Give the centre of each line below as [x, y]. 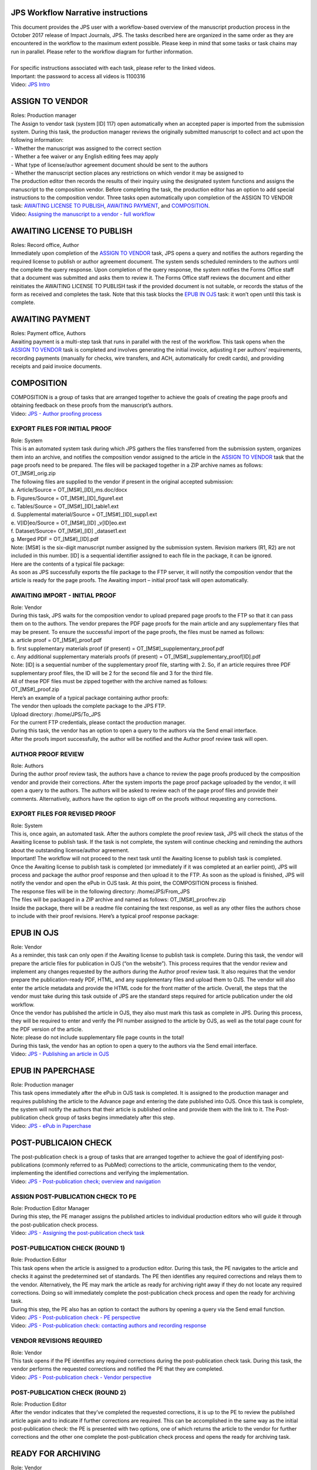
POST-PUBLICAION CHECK [62, 1143]
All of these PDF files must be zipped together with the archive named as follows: [109, 681]
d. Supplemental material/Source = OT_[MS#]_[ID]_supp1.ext [84, 514]
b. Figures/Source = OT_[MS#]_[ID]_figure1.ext [67, 498]
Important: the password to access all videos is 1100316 [78, 76]
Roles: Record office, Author [45, 245]
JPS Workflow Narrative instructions [79, 13]
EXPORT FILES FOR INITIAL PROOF [61, 429]
